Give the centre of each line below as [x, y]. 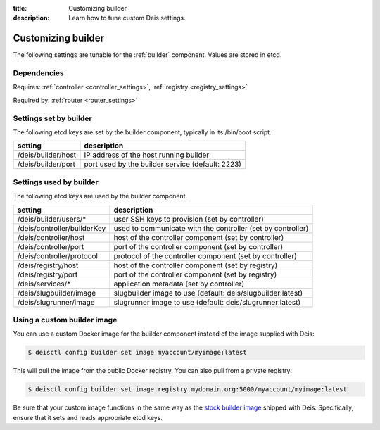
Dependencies [39, 73]
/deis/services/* [44, 284]
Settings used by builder [56, 182]
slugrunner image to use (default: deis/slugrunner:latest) [207, 302]
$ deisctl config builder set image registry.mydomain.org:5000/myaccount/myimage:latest [188, 390]
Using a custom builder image [65, 320]
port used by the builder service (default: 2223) [163, 164]
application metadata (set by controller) [179, 284]
